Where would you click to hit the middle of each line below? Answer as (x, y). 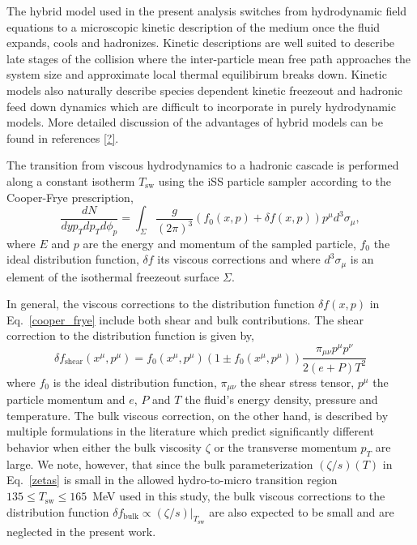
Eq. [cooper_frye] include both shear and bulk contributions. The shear (185, 319)
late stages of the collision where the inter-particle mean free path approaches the (209, 58)
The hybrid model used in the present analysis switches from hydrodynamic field (207, 11)
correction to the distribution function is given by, (130, 335)
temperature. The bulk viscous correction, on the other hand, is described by (198, 415)
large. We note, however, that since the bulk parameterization (160, 463)
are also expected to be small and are (302, 511)
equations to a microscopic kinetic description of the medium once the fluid (194, 26)
